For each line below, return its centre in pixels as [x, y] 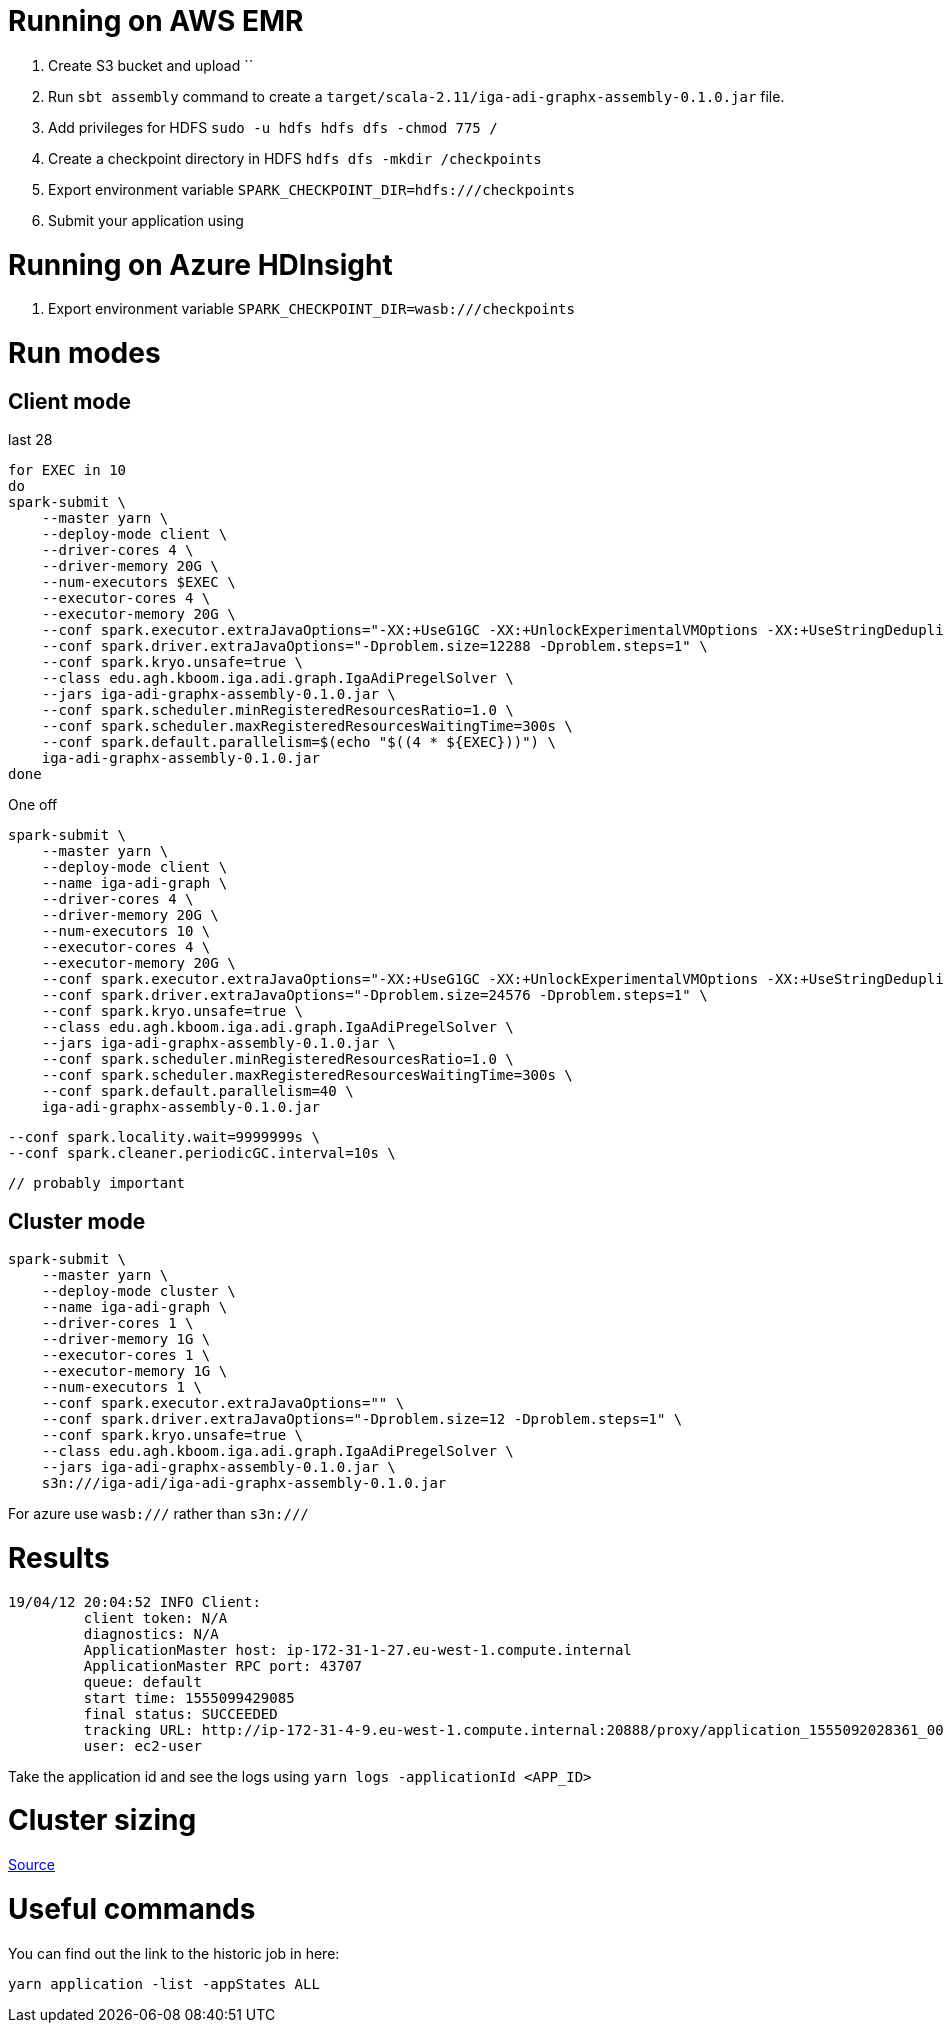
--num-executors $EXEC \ [138, 582]
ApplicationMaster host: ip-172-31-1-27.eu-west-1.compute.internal [357, 1649]
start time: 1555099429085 [189, 1697]
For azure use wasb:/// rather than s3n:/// [158, 1514]
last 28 [30, 440]
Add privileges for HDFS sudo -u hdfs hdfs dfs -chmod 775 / [273, 127]
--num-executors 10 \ [126, 931]
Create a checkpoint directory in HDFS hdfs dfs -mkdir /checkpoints [295, 158]
